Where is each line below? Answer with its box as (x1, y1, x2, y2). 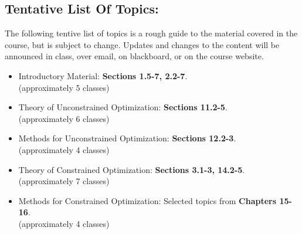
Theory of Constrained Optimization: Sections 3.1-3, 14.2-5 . (18, 163, 245, 175)
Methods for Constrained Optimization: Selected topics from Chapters (18, 194, 277, 206)
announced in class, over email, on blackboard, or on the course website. (5, 50, 264, 62)
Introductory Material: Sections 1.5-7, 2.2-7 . (18, 69, 188, 82)
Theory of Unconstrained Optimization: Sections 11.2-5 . (18, 101, 228, 113)
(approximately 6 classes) (18, 112, 110, 124)
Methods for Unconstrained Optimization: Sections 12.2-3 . (18, 132, 236, 144)
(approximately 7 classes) (18, 175, 110, 187)
